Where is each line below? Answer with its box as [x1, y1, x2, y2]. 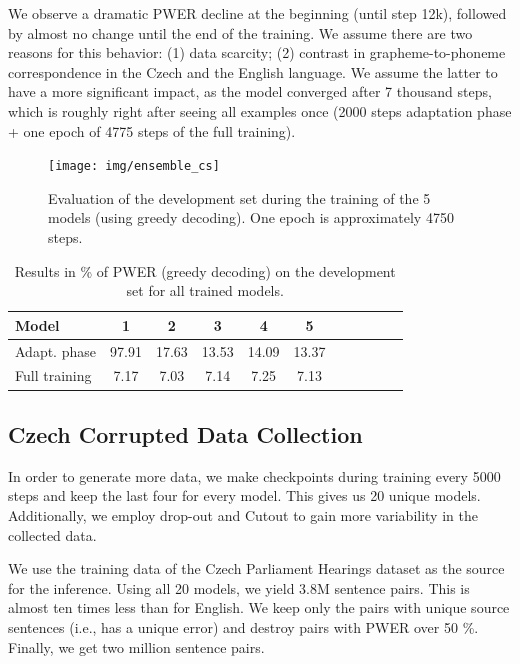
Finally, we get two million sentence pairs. [8, 636, 265, 657]
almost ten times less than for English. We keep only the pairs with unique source [8, 597, 510, 618]
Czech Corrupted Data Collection [8, 418, 363, 449]
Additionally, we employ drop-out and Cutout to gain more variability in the [8, 504, 478, 525]
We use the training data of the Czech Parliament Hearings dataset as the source [8, 558, 505, 579]
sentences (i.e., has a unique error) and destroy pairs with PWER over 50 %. [8, 616, 479, 637]
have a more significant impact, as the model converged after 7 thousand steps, [8, 81, 492, 102]
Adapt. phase [15, 340, 96, 361]
